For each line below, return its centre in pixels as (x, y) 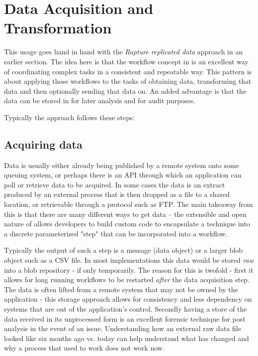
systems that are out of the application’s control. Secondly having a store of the (126, 308)
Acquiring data (43, 144)
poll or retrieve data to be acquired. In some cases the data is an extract (115, 184)
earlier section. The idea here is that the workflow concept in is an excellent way (126, 61)
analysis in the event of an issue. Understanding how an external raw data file (123, 328)
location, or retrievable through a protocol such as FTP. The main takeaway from (129, 204)
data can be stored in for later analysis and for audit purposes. (100, 100)
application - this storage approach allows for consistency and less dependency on (128, 299)
